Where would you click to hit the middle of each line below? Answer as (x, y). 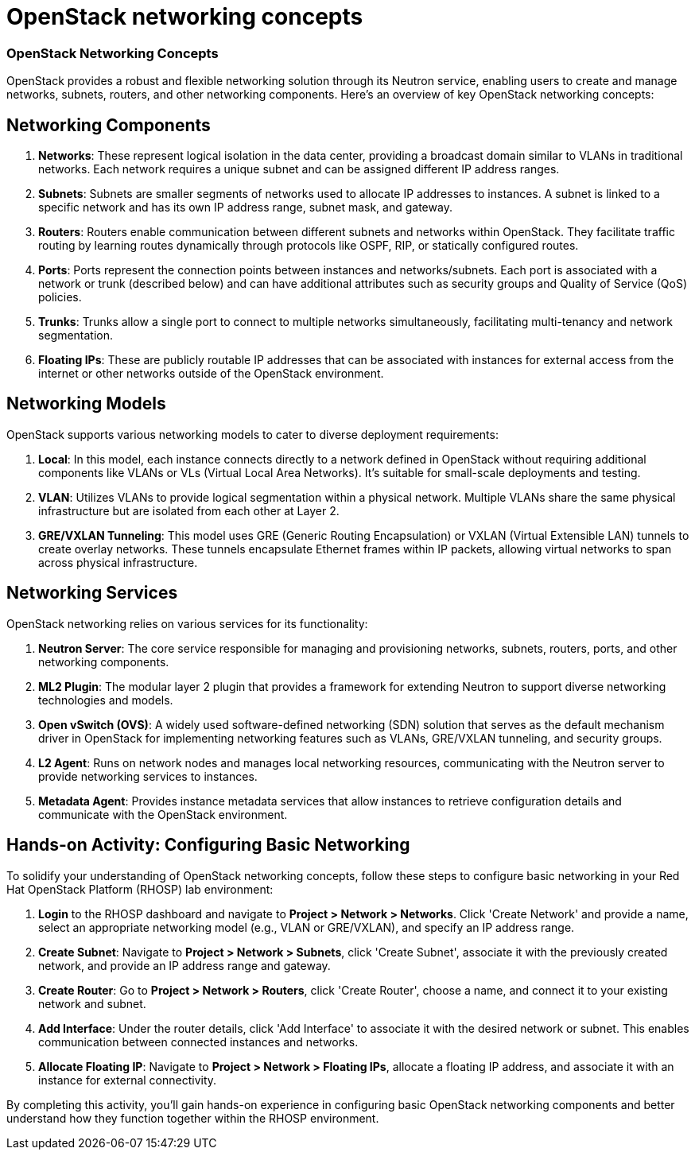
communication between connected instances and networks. (198, 1042)
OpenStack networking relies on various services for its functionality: (187, 623)
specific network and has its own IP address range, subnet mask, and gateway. (245, 207)
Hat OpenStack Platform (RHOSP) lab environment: (140, 889)
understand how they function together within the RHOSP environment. (193, 1118)
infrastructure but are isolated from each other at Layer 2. (189, 510)
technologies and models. (106, 700)
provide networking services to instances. (148, 776)
